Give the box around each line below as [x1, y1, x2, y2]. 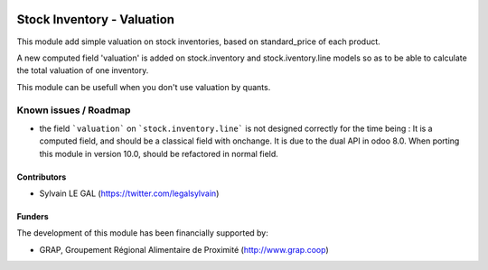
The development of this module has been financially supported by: [16, 228, 268, 238]
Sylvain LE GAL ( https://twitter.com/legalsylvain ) [39, 188, 220, 199]
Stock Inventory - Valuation [16, 12, 175, 27]
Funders [16, 211, 49, 221]
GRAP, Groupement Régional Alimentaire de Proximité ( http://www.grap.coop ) [39, 244, 329, 255]
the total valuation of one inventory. [16, 65, 149, 76]
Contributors [16, 172, 67, 182]
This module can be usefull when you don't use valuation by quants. [16, 81, 271, 92]
